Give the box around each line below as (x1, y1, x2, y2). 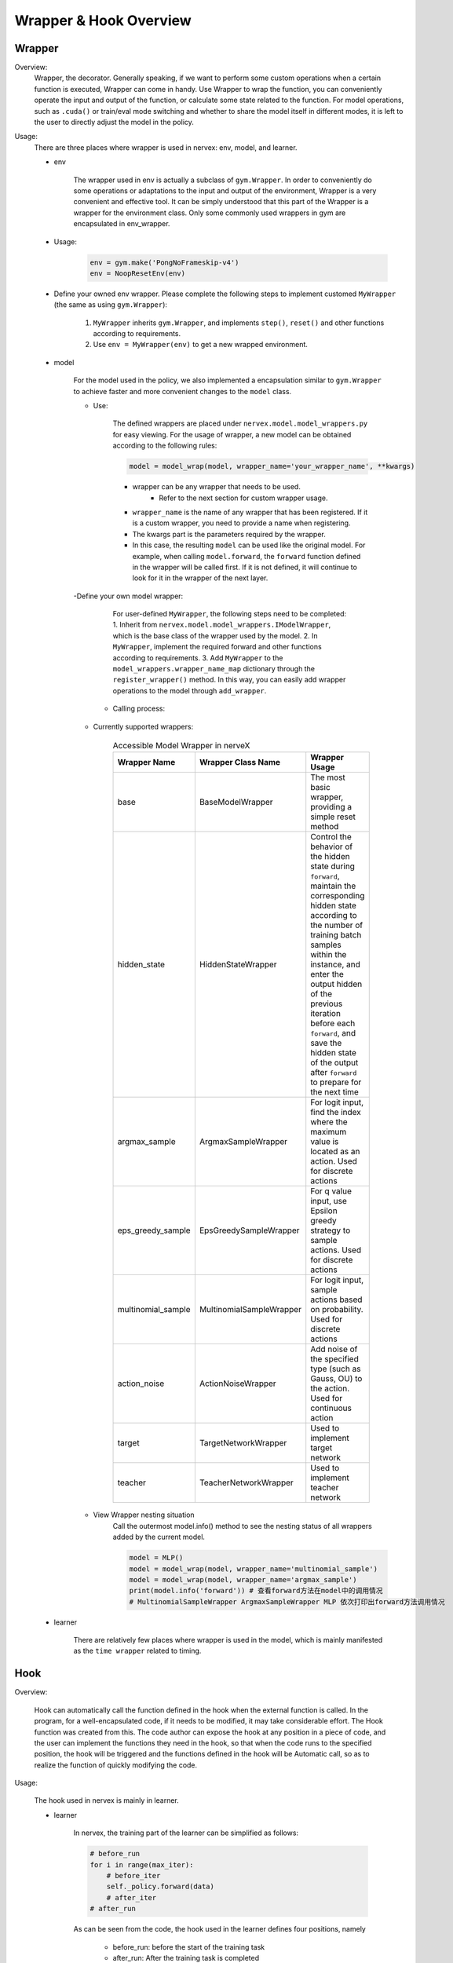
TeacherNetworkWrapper (199, 1477, 294, 1488)
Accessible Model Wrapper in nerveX (112, 740, 250, 751)
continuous (310, 1402, 353, 1413)
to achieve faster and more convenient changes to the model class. (73, 386, 292, 396)
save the (310, 1037, 342, 1048)
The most (310, 772, 345, 783)
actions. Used (310, 1245, 361, 1256)
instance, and (310, 959, 361, 970)
